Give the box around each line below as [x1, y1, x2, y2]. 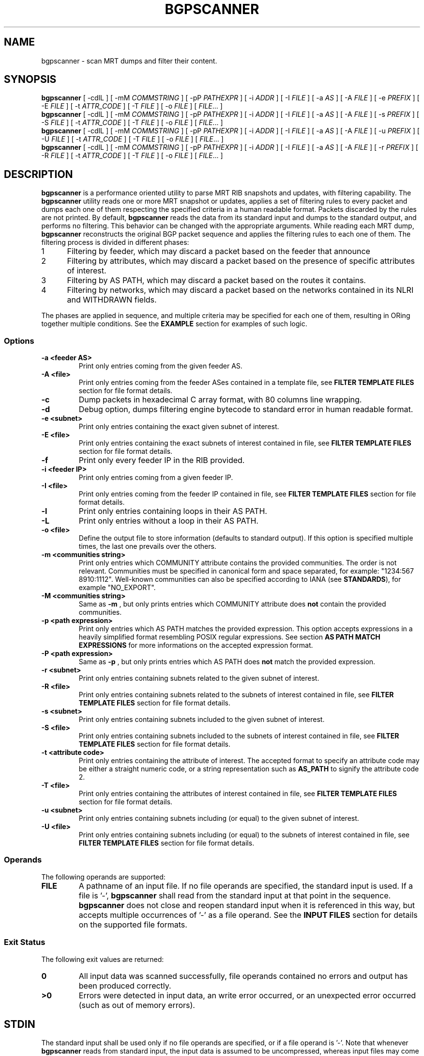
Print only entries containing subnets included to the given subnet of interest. [78, 715, 325, 724]
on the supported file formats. [78, 919, 187, 929]
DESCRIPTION [4, 168, 73, 180]
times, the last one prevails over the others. [78, 542, 216, 551]
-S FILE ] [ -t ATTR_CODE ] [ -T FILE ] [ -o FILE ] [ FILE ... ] [41, 118, 223, 127]
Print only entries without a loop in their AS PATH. [78, 516, 258, 526]
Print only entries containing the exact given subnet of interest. [78, 422, 279, 431]
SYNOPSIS [4, 73, 57, 86]
